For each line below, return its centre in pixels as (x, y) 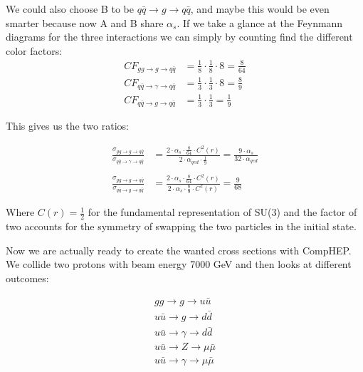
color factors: (34, 50)
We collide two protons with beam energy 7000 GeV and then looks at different (179, 264)
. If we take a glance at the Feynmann (260, 22)
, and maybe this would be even (260, 9)
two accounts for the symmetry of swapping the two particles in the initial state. (181, 226)
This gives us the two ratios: (67, 126)
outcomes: (27, 278)
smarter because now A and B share (85, 22)
